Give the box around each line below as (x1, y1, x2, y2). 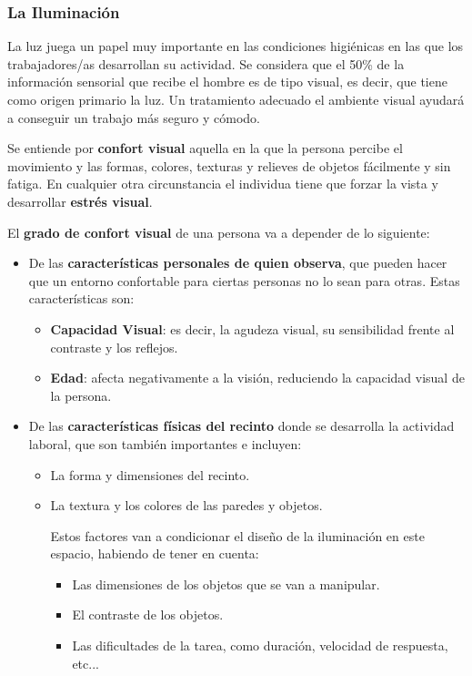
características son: (28, 289, 135, 308)
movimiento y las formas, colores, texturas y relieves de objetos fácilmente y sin (7, 156, 451, 175)
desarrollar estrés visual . (7, 191, 153, 210)
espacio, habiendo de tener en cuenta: (50, 544, 259, 563)
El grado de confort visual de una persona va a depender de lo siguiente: (7, 222, 430, 241)
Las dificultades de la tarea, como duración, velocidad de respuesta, (72, 636, 448, 655)
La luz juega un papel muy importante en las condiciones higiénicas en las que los (7, 36, 464, 56)
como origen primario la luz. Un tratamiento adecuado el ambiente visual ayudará (7, 90, 465, 108)
